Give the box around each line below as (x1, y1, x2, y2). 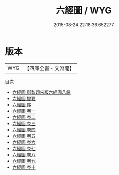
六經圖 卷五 (12, 133, 36, 139)
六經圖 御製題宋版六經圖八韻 (12, 89, 71, 95)
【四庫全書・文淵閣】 (24, 65, 75, 72)
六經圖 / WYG (56, 5, 112, 16)
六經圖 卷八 (12, 151, 36, 158)
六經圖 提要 (12, 95, 36, 101)
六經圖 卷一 (12, 108, 36, 114)
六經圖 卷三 (12, 120, 36, 126)
